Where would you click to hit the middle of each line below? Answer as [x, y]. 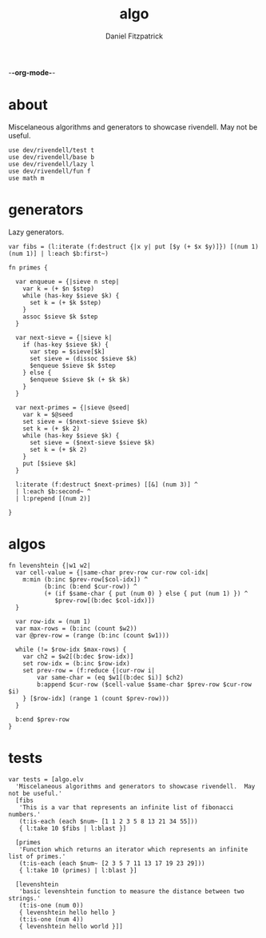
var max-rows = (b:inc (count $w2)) [76, 629]
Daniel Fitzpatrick [134, 36]
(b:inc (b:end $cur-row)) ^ [90, 586]
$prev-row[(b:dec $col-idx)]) [105, 601]
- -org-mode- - [32, 72]
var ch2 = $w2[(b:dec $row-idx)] [78, 657]
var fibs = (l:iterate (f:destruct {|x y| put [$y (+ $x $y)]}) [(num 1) [134, 246]
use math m [26, 178]
